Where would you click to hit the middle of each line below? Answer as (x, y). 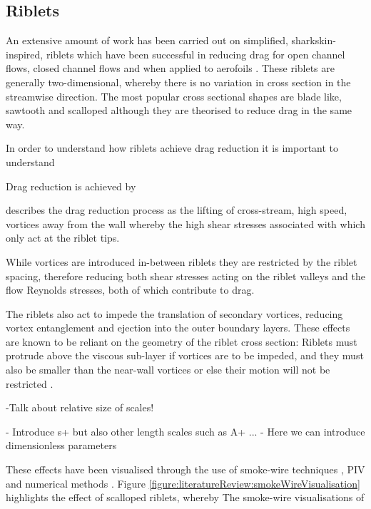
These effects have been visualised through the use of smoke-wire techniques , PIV (185, 469)
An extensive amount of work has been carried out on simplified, (147, 40)
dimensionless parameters (61, 445)
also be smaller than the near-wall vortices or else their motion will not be (168, 370)
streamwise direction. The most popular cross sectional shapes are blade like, (174, 96)
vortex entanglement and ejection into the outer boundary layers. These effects (178, 328)
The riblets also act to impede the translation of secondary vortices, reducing (174, 313)
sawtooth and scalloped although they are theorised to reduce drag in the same (179, 110)
